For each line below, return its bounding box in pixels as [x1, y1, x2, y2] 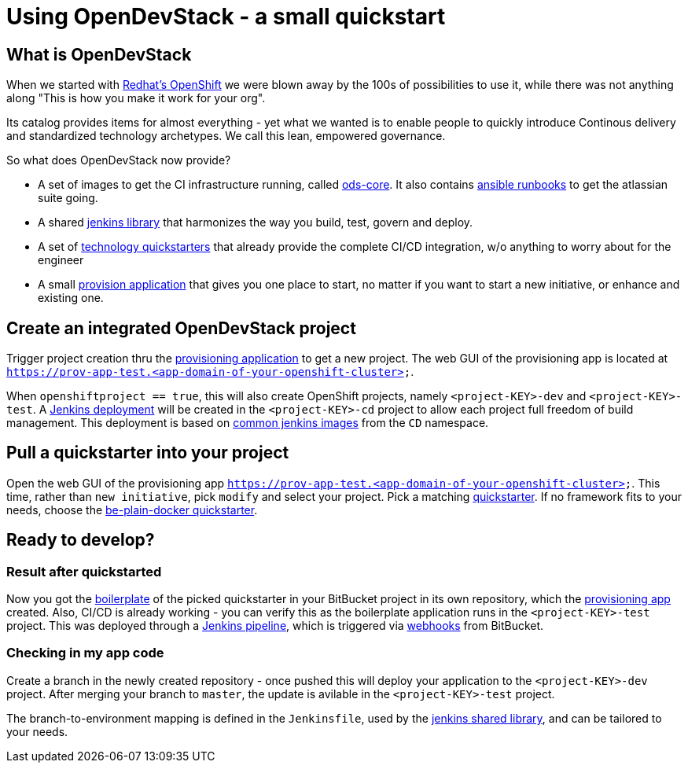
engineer [38, 253, 84, 267]
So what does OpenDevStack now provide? [6, 153, 231, 167]
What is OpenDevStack [6, 44, 192, 64]
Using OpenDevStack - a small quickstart [6, 3, 446, 30]
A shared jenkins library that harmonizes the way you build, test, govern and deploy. [38, 215, 473, 230]
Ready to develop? [6, 530, 155, 550]
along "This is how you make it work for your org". [6, 91, 266, 105]
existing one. [38, 291, 104, 305]
